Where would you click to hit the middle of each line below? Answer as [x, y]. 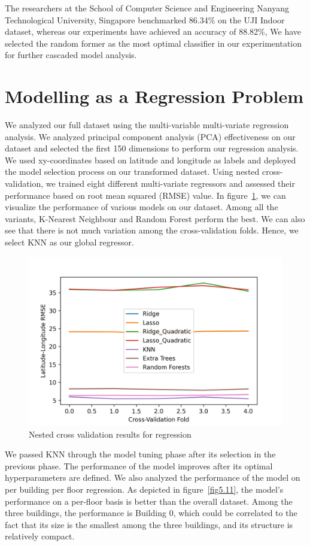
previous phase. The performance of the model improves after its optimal [139, 465]
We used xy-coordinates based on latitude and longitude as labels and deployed [151, 160]
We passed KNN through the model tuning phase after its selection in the [140, 454]
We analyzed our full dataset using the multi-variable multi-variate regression [147, 125]
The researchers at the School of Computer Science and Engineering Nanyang [147, 8]
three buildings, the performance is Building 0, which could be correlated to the [151, 513]
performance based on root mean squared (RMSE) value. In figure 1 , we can [145, 195]
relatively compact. [40, 536]
